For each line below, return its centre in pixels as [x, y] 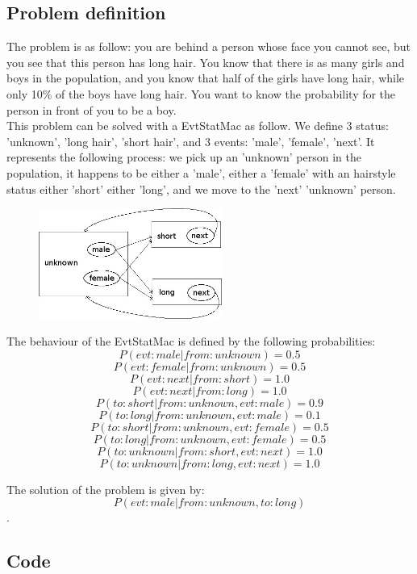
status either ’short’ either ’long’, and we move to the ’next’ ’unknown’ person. [201, 189]
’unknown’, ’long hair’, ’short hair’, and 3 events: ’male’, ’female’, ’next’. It [191, 141]
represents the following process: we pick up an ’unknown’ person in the [184, 157]
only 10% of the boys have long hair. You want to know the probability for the [201, 93]
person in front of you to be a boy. [92, 109]
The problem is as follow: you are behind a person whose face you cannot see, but [208, 46]
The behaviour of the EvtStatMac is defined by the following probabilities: [191, 341]
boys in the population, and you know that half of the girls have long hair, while [206, 78]
